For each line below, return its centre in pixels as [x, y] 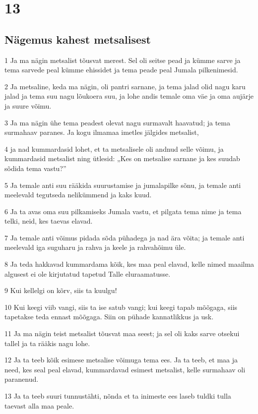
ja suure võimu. [28, 105]
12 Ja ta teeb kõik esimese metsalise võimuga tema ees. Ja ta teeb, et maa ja [121, 360]
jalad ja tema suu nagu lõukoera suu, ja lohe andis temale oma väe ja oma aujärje [129, 96]
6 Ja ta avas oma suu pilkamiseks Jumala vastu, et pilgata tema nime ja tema [123, 211]
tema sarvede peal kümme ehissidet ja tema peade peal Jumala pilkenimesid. [121, 70]
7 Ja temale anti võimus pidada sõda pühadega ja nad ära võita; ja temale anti [125, 237]
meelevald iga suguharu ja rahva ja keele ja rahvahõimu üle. [95, 247]
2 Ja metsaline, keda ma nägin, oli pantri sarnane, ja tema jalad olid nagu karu [125, 86]
